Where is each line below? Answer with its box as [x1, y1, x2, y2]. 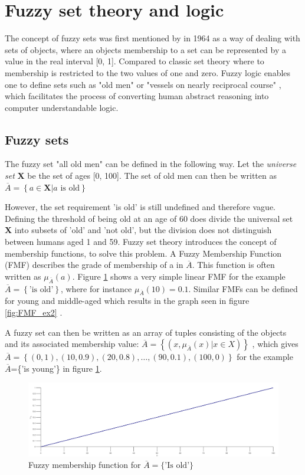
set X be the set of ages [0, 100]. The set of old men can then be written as [5, 169, 277, 182]
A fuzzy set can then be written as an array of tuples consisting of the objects [5, 326, 287, 338]
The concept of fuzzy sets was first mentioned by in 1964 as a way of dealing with [5, 32, 300, 44]
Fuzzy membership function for [28, 458, 141, 471]
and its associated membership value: [5, 338, 139, 350]
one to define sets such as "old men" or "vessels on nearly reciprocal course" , [5, 78, 281, 90]
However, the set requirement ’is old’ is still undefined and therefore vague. [5, 201, 276, 213]
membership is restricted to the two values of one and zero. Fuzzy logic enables [5, 66, 291, 78]
